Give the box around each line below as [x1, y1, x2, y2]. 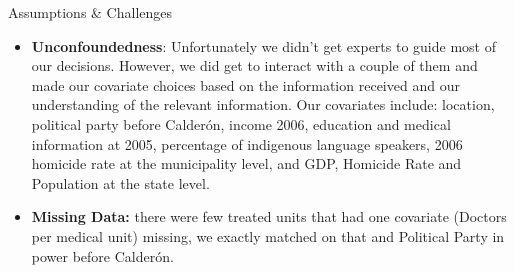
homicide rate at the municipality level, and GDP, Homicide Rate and [31, 153, 462, 174]
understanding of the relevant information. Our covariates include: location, [31, 94, 495, 115]
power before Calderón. [31, 245, 174, 266]
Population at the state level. [31, 172, 210, 193]
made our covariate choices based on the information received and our [31, 74, 460, 95]
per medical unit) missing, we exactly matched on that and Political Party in [31, 225, 505, 246]
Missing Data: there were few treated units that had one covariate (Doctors [31, 206, 507, 227]
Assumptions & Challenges [8, 2, 173, 22]
